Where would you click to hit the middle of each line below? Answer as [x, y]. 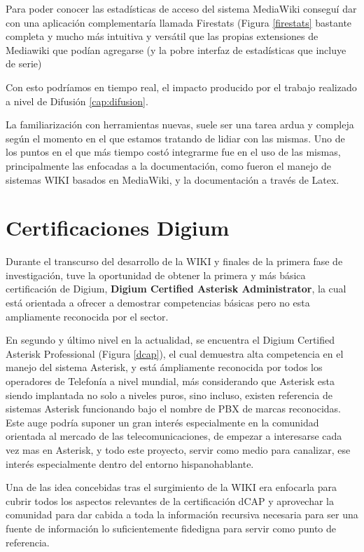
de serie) [24, 63]
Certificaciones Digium [118, 228]
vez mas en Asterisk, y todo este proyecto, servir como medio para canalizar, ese [178, 449]
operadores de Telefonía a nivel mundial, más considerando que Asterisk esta [170, 381]
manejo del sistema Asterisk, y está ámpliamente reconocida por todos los [164, 367]
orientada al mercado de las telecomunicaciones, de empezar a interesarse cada [174, 436]
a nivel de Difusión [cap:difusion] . [77, 101]
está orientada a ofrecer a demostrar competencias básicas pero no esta [158, 303]
